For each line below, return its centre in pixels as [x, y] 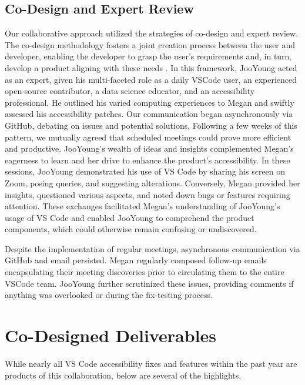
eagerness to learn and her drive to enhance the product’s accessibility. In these [148, 160]
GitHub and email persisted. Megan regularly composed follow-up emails [136, 260]
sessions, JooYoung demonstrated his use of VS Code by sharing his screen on [145, 171]
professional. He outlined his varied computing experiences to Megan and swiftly [150, 102]
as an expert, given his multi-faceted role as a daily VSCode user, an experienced [151, 79]
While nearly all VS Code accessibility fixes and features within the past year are [151, 363]
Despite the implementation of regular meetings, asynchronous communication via [152, 248]
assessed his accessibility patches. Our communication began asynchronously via [149, 114]
